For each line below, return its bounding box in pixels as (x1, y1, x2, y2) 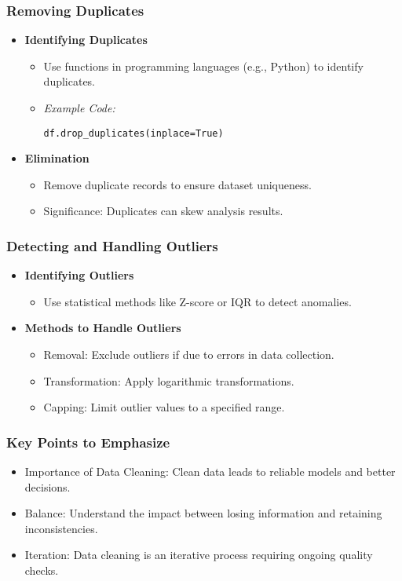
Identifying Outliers (24, 267, 134, 283)
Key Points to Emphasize (6, 432, 170, 451)
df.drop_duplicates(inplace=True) (43, 127, 224, 139)
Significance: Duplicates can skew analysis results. (43, 203, 283, 219)
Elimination (24, 150, 90, 166)
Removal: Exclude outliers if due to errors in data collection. (43, 346, 334, 363)
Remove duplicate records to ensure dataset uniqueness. (43, 176, 312, 192)
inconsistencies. (24, 520, 98, 536)
